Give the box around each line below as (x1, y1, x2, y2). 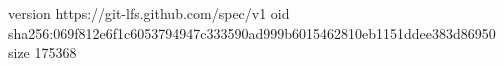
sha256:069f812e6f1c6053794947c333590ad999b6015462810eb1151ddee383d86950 (8, 22, 496, 43)
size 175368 (8, 42, 77, 63)
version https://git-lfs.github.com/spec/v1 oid (8, 3, 290, 23)
